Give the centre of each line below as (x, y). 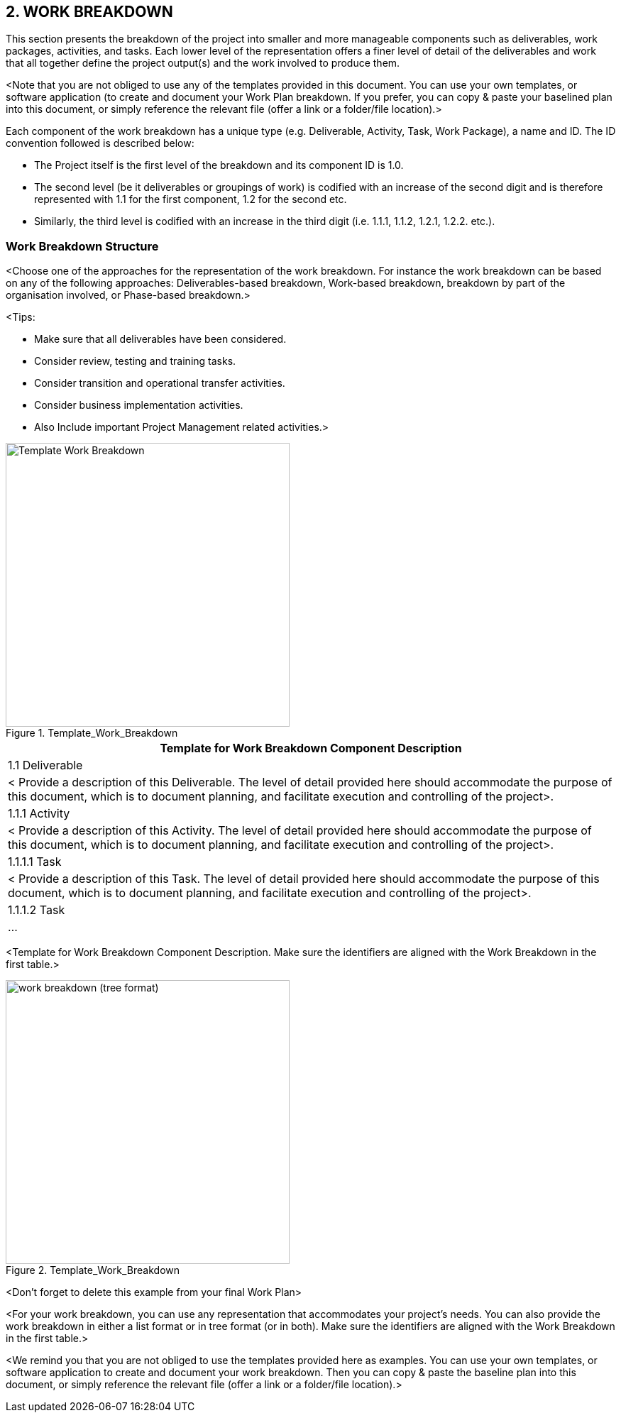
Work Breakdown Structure (82, 246)
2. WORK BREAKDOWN (89, 12)
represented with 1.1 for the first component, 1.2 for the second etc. (191, 199)
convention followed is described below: (100, 143)
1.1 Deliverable (45, 765)
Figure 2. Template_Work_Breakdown (93, 1270)
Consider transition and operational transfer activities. (160, 383)
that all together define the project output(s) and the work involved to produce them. (203, 63)
